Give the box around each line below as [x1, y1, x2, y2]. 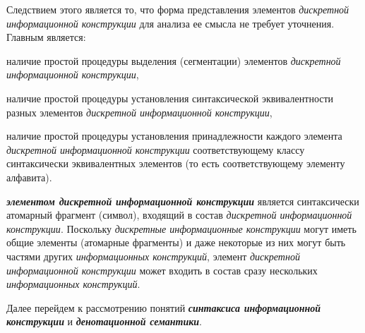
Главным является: [6, 30, 86, 44]
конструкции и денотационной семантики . [6, 314, 202, 329]
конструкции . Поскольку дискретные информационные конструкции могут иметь [6, 221, 357, 236]
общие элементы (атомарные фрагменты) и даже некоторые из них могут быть [6, 235, 346, 250]
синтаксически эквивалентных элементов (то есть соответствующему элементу [6, 156, 345, 171]
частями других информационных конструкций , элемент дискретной [6, 248, 300, 263]
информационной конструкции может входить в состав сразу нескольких [6, 262, 318, 277]
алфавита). [6, 169, 52, 184]
